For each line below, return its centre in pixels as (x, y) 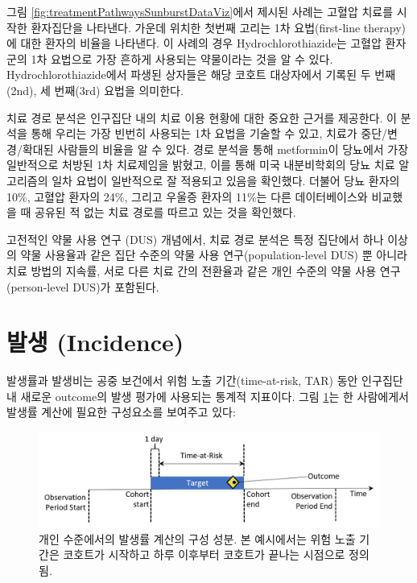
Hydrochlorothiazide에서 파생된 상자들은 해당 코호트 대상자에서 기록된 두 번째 (201, 74)
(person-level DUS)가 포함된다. (83, 286)
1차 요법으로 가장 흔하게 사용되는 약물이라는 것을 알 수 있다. (182, 58)
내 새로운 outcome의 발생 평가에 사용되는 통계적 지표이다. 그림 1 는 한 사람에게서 (208, 396)
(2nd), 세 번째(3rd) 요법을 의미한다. (95, 90)
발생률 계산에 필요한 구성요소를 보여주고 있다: (121, 412)
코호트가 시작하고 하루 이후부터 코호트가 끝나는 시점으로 (204, 554)
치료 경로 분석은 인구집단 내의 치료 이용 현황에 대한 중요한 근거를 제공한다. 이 (202, 117)
